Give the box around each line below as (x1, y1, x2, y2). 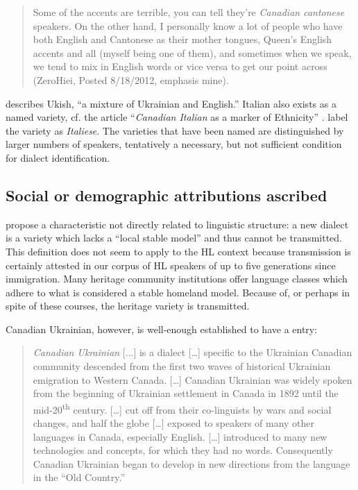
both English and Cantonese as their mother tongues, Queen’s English (33, 32, 332, 47)
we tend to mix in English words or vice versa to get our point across (33, 59, 327, 74)
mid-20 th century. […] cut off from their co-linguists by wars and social (33, 400, 332, 416)
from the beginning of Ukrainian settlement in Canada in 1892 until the (33, 386, 339, 400)
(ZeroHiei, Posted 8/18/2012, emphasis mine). (33, 72, 229, 87)
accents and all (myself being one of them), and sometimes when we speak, (33, 45, 352, 60)
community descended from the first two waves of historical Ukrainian (33, 359, 331, 373)
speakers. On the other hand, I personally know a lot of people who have (33, 18, 343, 33)
